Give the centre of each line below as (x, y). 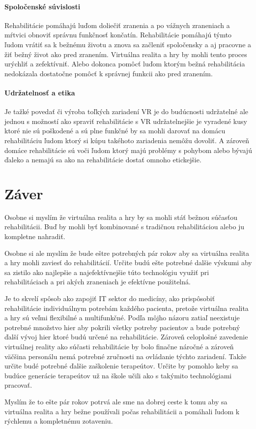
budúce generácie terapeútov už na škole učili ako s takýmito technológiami (118, 375)
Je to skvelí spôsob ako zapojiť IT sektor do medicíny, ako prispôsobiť (110, 298)
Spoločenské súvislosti (43, 6)
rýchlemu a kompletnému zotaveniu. (59, 421)
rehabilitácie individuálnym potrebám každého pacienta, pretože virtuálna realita (127, 308)
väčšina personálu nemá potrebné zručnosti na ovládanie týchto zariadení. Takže (126, 356)
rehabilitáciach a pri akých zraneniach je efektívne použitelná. (98, 282)
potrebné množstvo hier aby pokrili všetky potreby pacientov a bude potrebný (122, 327)
